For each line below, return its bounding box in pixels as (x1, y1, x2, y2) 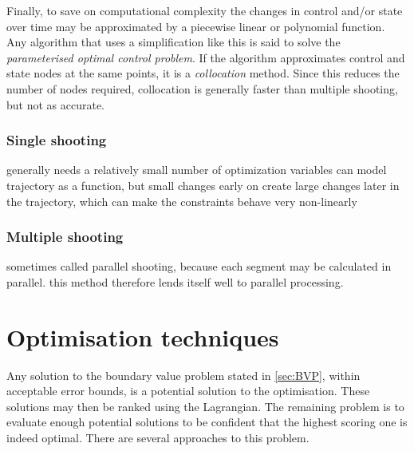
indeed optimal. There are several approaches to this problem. (6, 429, 310, 446)
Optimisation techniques (6, 320, 279, 353)
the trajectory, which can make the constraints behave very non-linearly (6, 192, 357, 209)
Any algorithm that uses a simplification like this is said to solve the (6, 34, 341, 50)
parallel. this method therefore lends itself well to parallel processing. (6, 273, 344, 290)
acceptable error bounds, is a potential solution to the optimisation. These (6, 382, 370, 399)
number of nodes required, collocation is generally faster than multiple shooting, (6, 80, 398, 97)
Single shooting (6, 130, 107, 150)
